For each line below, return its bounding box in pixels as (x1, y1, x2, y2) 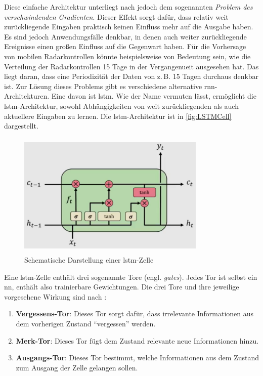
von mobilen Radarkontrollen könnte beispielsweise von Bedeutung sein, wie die (4, 51, 251, 61)
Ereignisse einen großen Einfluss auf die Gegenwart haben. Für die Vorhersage (4, 41, 246, 52)
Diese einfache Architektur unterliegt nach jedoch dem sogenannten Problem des (4, 2, 253, 12)
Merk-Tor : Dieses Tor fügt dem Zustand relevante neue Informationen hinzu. (16, 335, 259, 346)
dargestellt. (4, 120, 38, 131)
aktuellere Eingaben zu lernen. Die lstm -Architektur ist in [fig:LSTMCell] (4, 110, 232, 121)
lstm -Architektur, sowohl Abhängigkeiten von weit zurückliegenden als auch (4, 100, 239, 111)
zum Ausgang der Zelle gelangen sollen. (16, 362, 138, 372)
